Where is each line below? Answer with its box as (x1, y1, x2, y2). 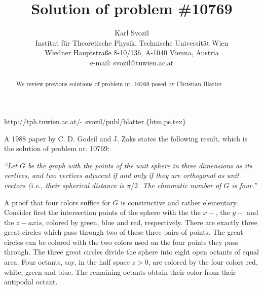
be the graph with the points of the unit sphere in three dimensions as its (28, 160, 252, 170)
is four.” (232, 179, 257, 190)
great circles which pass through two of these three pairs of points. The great (4, 227, 243, 237)
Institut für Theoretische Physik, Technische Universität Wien (35, 37, 229, 48)
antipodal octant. (4, 276, 58, 287)
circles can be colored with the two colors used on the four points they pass (4, 236, 238, 247)
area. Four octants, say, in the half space (4, 257, 130, 267)
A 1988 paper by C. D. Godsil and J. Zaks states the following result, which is (4, 133, 248, 143)
